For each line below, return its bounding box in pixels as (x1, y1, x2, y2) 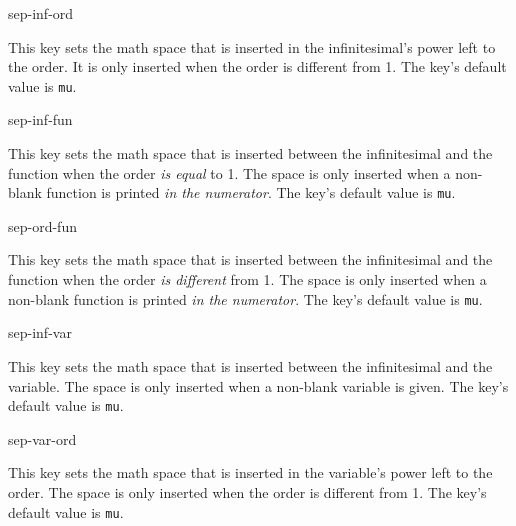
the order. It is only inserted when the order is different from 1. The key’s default (8, 56, 507, 77)
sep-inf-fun (8, 109, 73, 130)
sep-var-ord (8, 428, 77, 449)
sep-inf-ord (8, 3, 74, 23)
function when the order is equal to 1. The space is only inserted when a (8, 162, 451, 183)
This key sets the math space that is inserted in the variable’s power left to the (8, 462, 493, 483)
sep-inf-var (8, 322, 72, 343)
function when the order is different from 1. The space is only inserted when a (8, 269, 487, 290)
